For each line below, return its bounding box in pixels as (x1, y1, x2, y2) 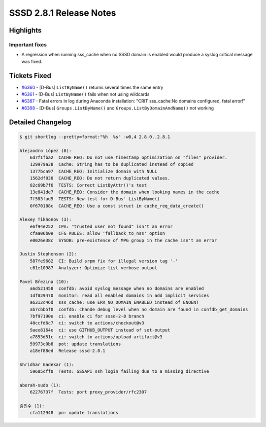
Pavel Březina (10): (19, 279, 69, 285)
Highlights (9, 26, 42, 35)
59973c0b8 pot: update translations (30, 341, 121, 347)
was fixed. (21, 58, 43, 64)
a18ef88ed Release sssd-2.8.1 (30, 348, 105, 354)
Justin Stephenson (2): (19, 251, 77, 257)
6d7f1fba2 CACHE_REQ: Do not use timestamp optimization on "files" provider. (30, 154, 228, 160)
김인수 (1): (19, 403, 45, 409)
